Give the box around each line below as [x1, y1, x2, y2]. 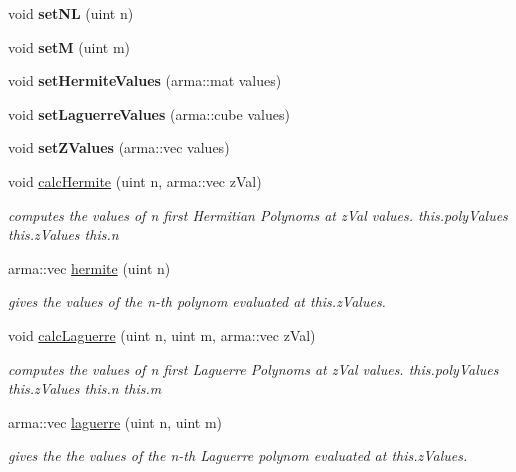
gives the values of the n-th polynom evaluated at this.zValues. [8, 291, 386, 312]
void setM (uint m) [8, 36, 131, 57]
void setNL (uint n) [8, 3, 134, 23]
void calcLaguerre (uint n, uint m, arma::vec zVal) [8, 324, 316, 345]
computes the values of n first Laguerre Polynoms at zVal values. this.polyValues [8, 358, 499, 379]
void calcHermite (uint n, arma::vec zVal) [8, 170, 262, 191]
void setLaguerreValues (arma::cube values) [8, 103, 290, 124]
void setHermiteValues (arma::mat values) [8, 70, 282, 91]
